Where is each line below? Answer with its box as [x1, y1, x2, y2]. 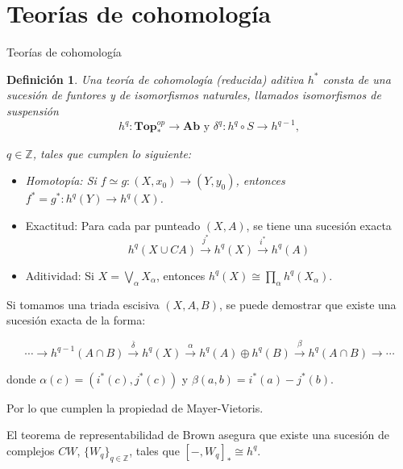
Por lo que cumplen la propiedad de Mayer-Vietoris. [6, 399, 264, 416]
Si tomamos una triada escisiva [6, 295, 160, 312]
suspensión [6, 102, 59, 119]
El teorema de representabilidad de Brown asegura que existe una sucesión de [6, 426, 389, 443]
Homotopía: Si [25, 172, 97, 189]
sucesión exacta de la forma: [6, 312, 146, 329]
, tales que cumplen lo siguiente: [32, 144, 192, 161]
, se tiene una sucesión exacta [246, 216, 392, 233]
